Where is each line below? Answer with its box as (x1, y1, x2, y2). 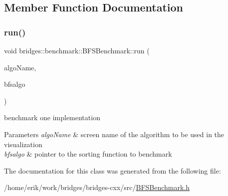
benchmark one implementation (4, 112, 100, 123)
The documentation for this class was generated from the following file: (4, 165, 221, 176)
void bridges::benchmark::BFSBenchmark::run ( (4, 45, 150, 55)
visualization (4, 139, 42, 149)
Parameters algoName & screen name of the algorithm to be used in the (4, 129, 225, 139)
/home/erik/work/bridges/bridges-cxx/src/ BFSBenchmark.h (4, 182, 190, 193)
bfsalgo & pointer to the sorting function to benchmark (4, 149, 172, 159)
